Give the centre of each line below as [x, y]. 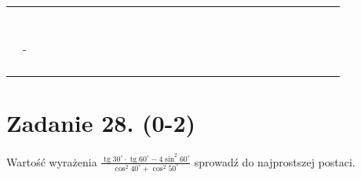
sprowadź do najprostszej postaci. [275, 161]
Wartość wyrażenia [52, 161]
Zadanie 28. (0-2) [101, 123]
